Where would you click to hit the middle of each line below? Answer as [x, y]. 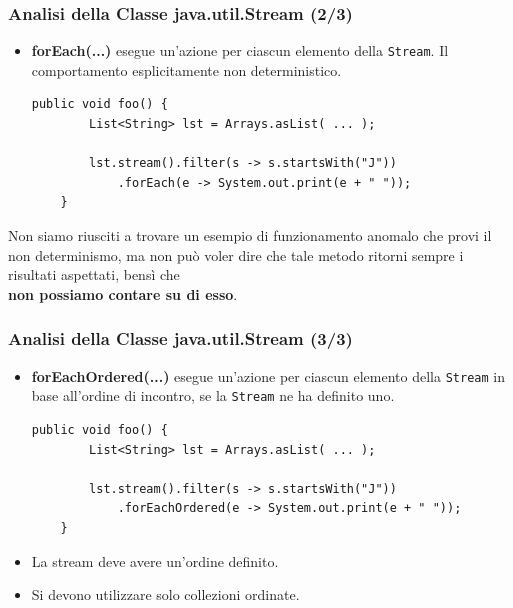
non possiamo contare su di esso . [123, 293]
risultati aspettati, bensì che [94, 274]
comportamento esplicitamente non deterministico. [186, 69]
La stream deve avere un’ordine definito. [155, 560]
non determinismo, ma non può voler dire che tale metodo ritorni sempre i [236, 254]
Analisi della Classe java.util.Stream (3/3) [180, 338]
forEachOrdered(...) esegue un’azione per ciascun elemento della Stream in [268, 375]
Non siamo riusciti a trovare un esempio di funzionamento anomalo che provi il [250, 235]
